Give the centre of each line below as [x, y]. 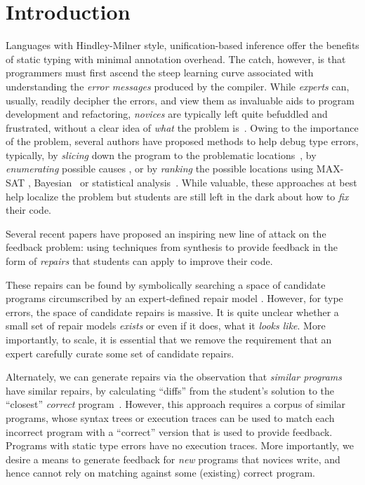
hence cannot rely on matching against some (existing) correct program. [161, 473]
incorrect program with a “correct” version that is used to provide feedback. [169, 431]
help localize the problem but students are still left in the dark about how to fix [177, 196]
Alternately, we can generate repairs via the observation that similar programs [174, 377]
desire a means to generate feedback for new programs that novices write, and [173, 459]
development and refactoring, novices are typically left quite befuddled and [167, 114]
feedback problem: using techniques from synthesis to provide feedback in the [172, 247]
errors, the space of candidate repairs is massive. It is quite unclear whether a [172, 312]
